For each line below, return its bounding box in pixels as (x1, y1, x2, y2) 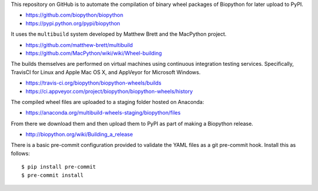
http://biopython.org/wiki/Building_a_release (25, 131, 133, 138)
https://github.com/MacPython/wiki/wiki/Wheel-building (25, 49, 162, 56)
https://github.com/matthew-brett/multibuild (25, 41, 133, 48)
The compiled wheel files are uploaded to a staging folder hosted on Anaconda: (11, 98, 204, 105)
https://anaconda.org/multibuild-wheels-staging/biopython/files (25, 109, 181, 116)
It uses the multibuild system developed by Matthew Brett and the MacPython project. (11, 31, 227, 38)
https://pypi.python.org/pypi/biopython (25, 19, 121, 26)
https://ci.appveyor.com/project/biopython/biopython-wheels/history (25, 88, 193, 95)
